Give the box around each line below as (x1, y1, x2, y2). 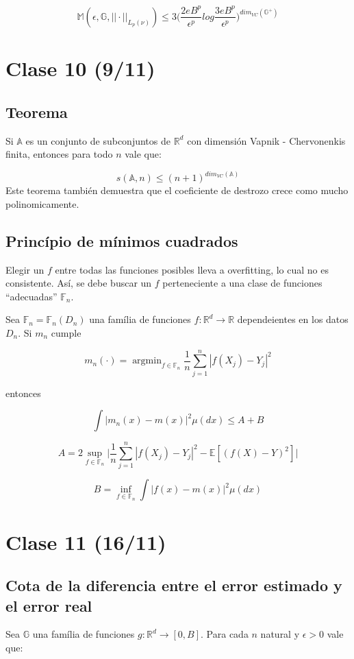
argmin (132, 356, 162, 366)
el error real (5, 595, 92, 616)
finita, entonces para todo (5, 147, 113, 161)
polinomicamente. (5, 196, 79, 211)
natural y (260, 627, 300, 641)
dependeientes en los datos (237, 312, 349, 326)
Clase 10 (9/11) (5, 54, 155, 82)
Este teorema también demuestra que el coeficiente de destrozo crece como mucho (5, 183, 349, 197)
